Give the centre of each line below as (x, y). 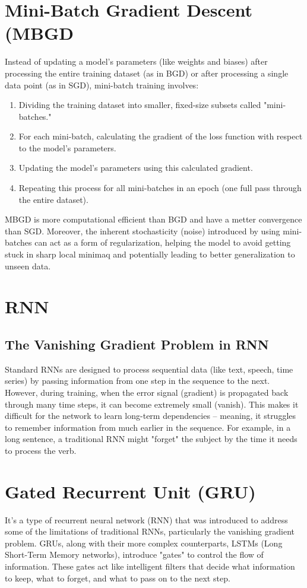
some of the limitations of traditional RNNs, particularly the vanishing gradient (150, 531)
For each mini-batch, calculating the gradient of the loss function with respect (161, 136)
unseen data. (28, 266)
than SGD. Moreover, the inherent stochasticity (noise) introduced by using (143, 231)
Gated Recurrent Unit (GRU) (130, 491)
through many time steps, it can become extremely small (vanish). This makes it (152, 404)
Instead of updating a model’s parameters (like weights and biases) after (136, 61)
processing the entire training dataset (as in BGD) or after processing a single (147, 73)
